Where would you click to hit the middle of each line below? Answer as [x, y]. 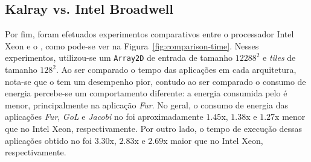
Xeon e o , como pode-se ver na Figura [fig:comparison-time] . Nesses [132, 45]
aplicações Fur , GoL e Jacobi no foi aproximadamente [104, 117]
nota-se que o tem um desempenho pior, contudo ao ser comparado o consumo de [155, 81]
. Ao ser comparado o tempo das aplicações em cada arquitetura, [176, 70]
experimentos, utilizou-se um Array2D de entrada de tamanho [119, 58]
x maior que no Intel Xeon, [213, 140]
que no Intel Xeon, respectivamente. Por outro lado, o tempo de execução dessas [154, 129]
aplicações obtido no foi [48, 140]
